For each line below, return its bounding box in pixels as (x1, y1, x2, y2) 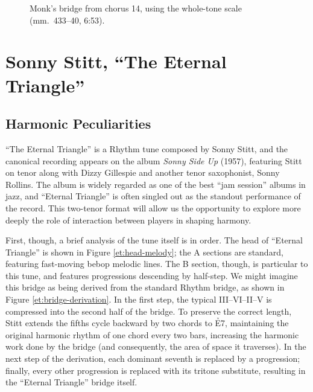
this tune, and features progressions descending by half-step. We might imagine (5, 269, 298, 281)
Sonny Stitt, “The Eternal (5, 49, 227, 74)
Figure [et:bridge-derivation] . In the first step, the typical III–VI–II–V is (5, 293, 272, 306)
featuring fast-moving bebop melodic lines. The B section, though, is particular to (5, 257, 308, 270)
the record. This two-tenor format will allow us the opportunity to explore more (5, 201, 301, 214)
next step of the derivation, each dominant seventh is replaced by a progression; (5, 352, 300, 365)
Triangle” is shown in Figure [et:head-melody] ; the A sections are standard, (5, 245, 283, 258)
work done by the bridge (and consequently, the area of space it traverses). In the (5, 340, 306, 353)
